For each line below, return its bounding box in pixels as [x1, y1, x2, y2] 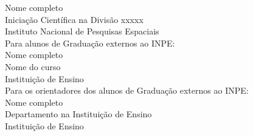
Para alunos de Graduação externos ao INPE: [5, 36, 175, 49]
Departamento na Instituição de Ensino [5, 108, 152, 120]
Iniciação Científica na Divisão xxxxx [5, 13, 144, 25]
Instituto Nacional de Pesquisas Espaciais [5, 25, 159, 37]
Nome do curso [5, 60, 61, 73]
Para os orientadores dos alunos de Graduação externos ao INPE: [5, 84, 249, 97]
